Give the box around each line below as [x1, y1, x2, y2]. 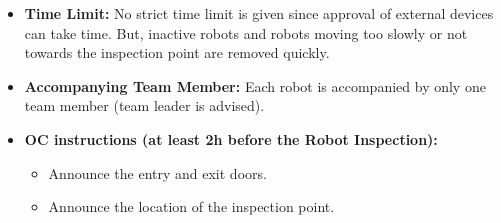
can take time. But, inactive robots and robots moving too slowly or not [24, 22, 468, 43]
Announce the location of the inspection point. [48, 196, 335, 217]
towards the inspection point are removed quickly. [24, 42, 330, 63]
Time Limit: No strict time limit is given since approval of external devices [24, 3, 494, 23]
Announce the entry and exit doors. [48, 162, 267, 183]
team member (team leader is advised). [24, 95, 265, 116]
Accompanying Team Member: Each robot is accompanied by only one [24, 75, 486, 96]
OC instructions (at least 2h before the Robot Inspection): [24, 128, 438, 149]
